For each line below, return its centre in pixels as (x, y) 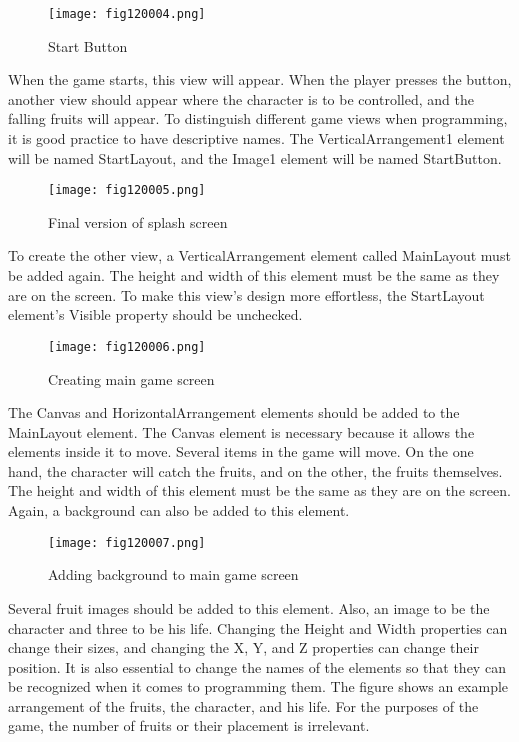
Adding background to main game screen (173, 574)
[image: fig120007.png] (127, 542)
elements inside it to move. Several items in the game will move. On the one (241, 451)
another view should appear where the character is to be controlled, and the (241, 98)
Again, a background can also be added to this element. (179, 510)
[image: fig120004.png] (127, 14)
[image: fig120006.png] (127, 346)
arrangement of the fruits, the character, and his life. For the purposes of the (243, 705)
